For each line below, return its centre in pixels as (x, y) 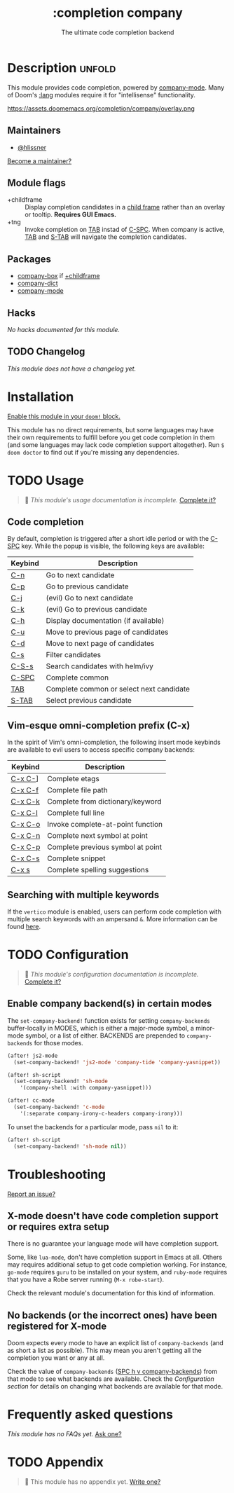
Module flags (37, 183)
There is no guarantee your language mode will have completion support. (113, 1244)
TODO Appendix (55, 1463)
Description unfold (62, 68)
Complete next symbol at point (97, 836)
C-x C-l (25, 813)
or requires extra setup (58, 1226)
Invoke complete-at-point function (105, 825)
